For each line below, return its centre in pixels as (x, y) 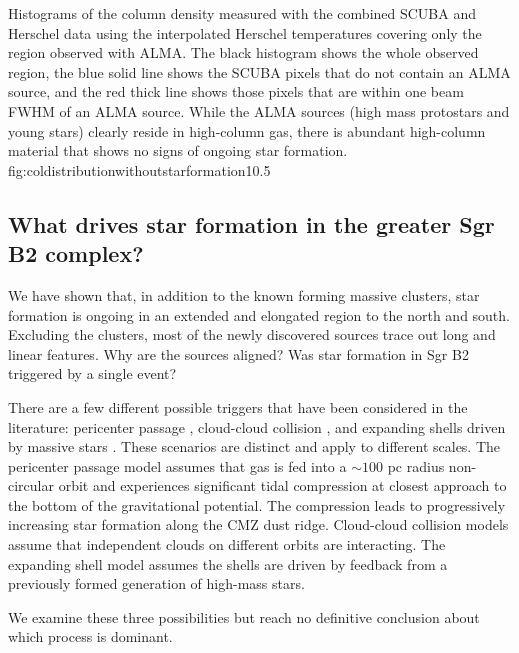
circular (31, 485)
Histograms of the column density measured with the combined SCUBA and (242, 13)
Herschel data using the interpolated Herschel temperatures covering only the (245, 32)
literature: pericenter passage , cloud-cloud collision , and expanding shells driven (257, 426)
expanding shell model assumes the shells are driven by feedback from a (228, 563)
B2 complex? (76, 253)
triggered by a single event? (92, 373)
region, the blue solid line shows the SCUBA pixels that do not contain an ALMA (259, 71)
